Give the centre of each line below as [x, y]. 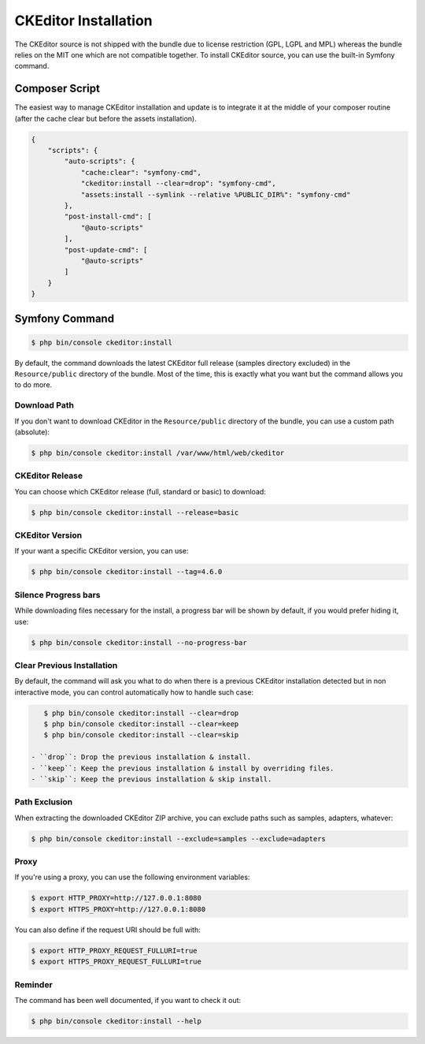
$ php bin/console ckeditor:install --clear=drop [141, 713]
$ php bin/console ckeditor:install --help [116, 1021]
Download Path [44, 405]
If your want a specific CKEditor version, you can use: [102, 551]
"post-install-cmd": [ [108, 216]
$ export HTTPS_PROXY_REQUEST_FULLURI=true [116, 962]
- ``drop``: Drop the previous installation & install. [141, 757]
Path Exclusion [44, 802]
